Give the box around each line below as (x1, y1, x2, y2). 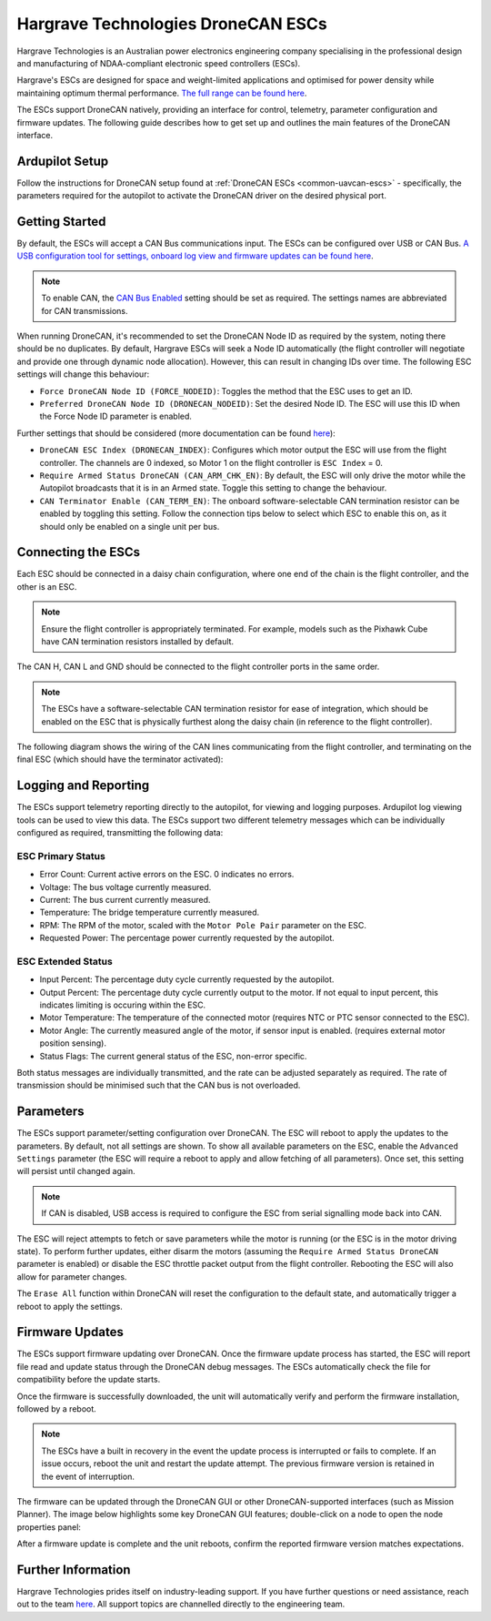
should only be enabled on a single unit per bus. (39, 521, 220, 532)
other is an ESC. (16, 581, 77, 592)
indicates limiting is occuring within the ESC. (39, 999, 206, 1010)
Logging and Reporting (16, 778, 150, 794)
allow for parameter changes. (16, 1271, 127, 1282)
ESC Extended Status (16, 955, 113, 968)
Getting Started (16, 214, 106, 229)
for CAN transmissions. (41, 305, 128, 316)
